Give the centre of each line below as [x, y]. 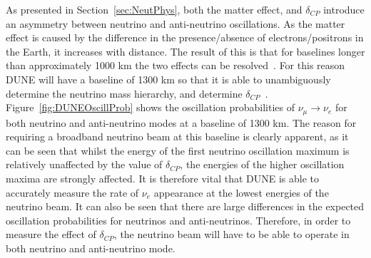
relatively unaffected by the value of [84, 164]
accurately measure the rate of [72, 192]
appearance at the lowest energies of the [241, 192]
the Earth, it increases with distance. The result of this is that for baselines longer [185, 51]
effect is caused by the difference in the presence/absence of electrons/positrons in [185, 37]
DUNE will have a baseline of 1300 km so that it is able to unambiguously [168, 79]
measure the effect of [51, 234]
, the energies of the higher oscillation [262, 164]
